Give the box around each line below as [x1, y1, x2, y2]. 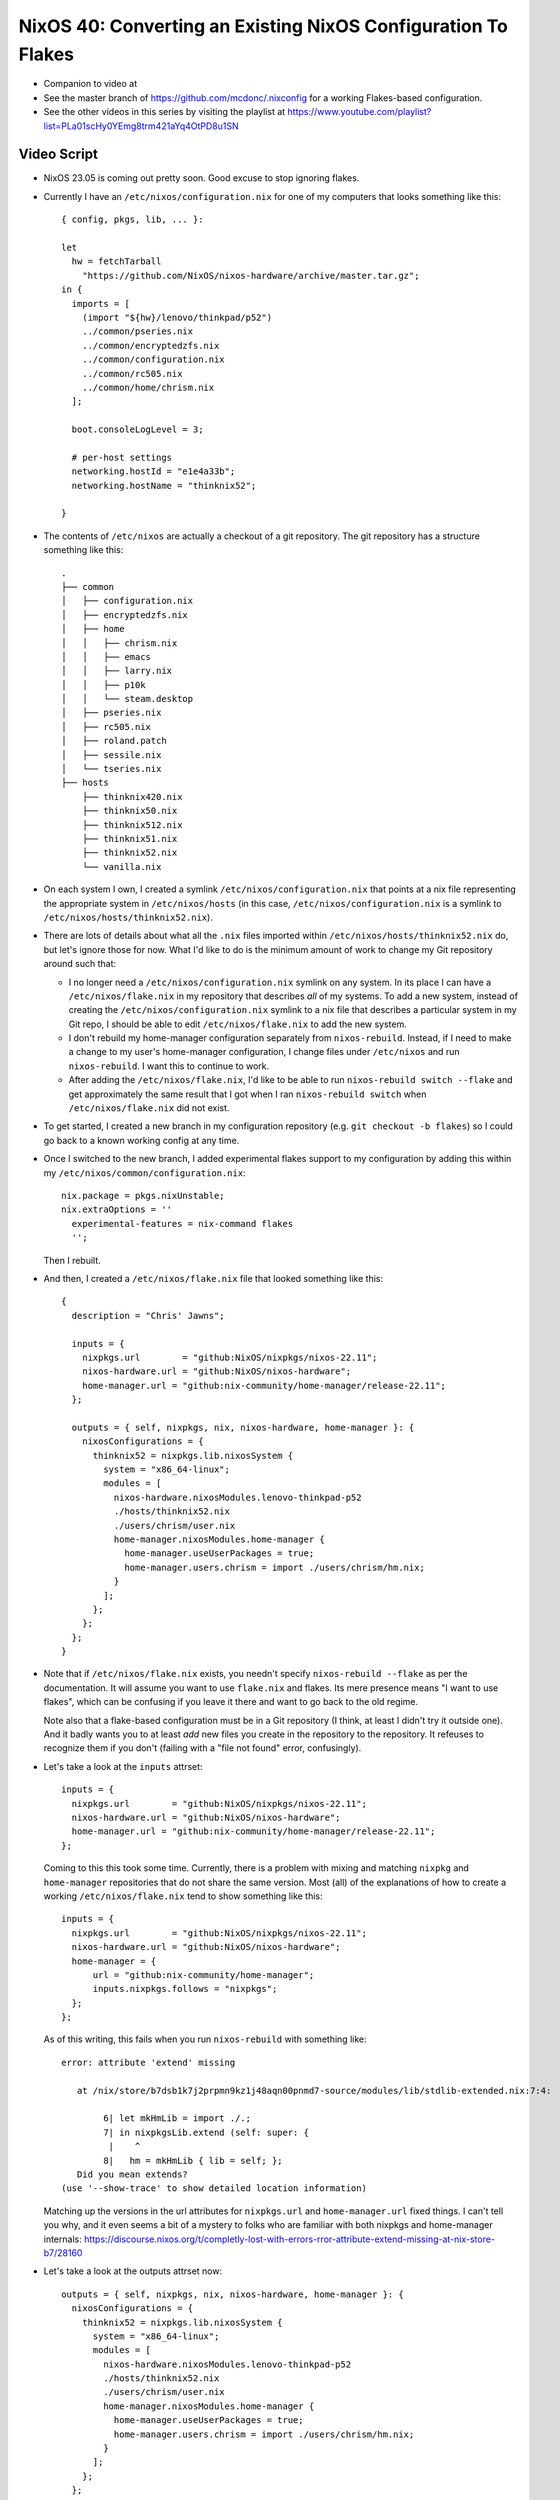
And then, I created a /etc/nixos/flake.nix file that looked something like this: [43, 1272, 384, 1284]
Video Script [18, 146, 99, 163]
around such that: [43, 958, 117, 970]
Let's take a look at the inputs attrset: [43, 1760, 204, 1772]
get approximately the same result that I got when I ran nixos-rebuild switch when [68, 1088, 427, 1100]
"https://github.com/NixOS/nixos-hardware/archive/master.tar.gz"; [81, 270, 420, 281]
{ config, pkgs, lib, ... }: [61, 214, 204, 225]
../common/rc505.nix [81, 368, 183, 379]
